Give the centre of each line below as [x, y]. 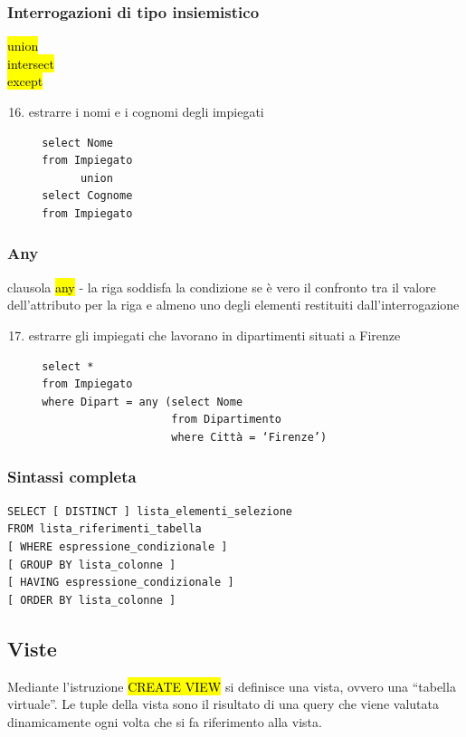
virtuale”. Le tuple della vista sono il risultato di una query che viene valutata [223, 704]
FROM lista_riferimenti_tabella [105, 529]
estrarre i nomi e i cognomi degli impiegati [146, 111]
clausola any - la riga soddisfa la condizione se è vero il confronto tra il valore [222, 287]
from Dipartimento [226, 420]
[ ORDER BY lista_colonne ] [92, 600]
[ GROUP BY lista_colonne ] [92, 565]
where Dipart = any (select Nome [143, 402]
